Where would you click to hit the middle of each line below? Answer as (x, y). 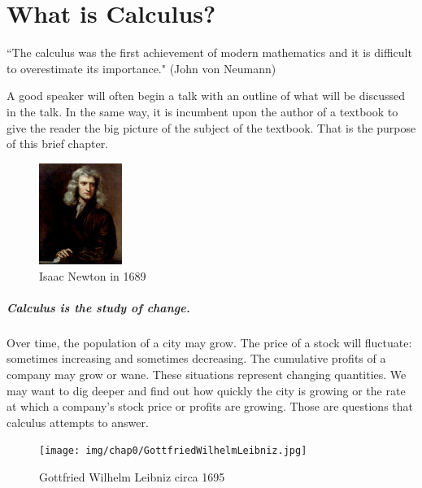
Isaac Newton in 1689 (93, 275)
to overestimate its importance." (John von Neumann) (141, 68)
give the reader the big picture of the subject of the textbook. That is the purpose (211, 127)
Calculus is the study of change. (98, 307)
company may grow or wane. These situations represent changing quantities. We (207, 374)
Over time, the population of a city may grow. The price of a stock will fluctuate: (209, 342)
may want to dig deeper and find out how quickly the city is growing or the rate (206, 390)
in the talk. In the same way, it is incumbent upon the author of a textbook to (202, 111)
